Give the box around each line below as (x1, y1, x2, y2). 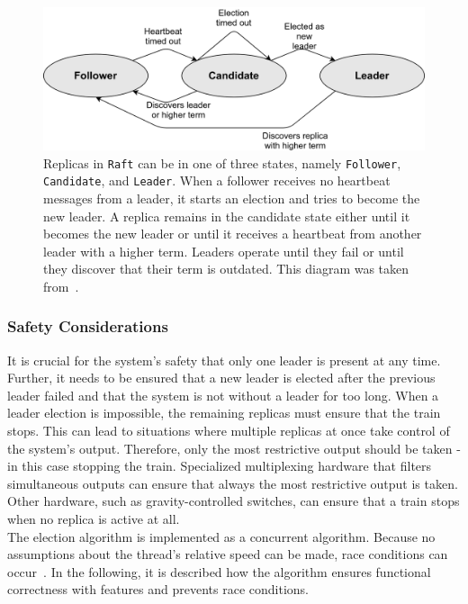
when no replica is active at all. (7, 509, 180, 528)
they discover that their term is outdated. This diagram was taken (43, 259, 409, 278)
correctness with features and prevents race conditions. (7, 580, 310, 599)
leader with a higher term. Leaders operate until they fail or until (43, 241, 404, 260)
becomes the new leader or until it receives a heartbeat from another (43, 224, 422, 243)
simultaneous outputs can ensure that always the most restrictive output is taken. (7, 473, 458, 492)
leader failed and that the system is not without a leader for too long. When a (7, 385, 439, 404)
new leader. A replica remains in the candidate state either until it (43, 206, 410, 225)
